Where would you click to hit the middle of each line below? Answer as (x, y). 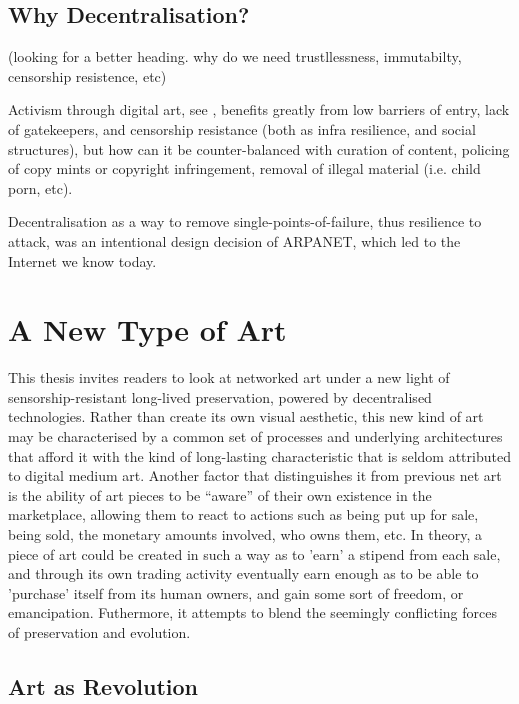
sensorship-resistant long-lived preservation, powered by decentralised (220, 396)
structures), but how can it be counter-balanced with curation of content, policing (259, 148)
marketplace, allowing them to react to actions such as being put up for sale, (243, 514)
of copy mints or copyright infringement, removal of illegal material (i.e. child (244, 168)
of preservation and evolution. (99, 631)
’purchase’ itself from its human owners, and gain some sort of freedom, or (236, 592)
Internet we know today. (82, 260)
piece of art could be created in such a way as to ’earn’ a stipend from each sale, (254, 553)
